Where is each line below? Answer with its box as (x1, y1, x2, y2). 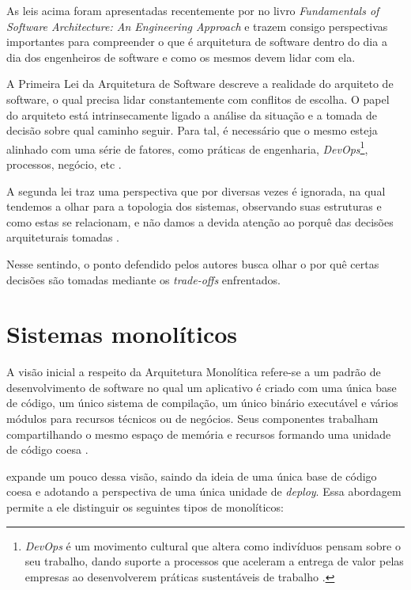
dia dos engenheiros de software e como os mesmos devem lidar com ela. (6, 48, 356, 65)
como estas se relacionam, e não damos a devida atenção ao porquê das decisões (6, 213, 394, 230)
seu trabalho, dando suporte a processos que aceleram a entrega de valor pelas (25, 553, 404, 569)
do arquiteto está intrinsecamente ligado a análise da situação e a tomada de (6, 106, 377, 123)
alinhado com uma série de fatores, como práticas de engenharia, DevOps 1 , (6, 138, 368, 157)
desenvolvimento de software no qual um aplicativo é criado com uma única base (6, 379, 397, 395)
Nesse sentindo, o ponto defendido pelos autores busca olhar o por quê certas (6, 255, 379, 272)
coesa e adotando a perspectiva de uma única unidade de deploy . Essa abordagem (6, 483, 402, 500)
